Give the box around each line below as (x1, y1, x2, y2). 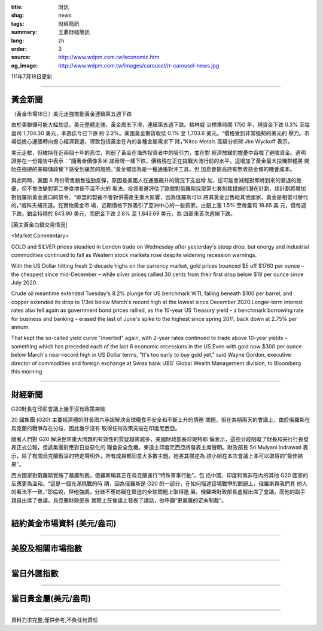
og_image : (11, 62, 38, 69)
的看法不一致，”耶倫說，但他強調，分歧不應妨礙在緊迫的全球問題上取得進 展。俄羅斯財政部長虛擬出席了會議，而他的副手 (11, 488, 306, 495)
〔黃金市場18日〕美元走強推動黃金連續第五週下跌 (11, 111, 132, 118)
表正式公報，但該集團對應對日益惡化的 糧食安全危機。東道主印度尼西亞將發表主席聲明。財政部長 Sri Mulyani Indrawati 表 (11, 444, 309, 451)
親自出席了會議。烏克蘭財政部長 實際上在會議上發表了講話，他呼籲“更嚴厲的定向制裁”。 (11, 497, 227, 504)
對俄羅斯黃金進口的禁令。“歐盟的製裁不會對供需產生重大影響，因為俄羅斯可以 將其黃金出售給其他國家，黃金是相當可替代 (11, 193, 309, 200)
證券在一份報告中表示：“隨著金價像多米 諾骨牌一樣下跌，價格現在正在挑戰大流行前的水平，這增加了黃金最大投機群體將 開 (11, 157, 310, 164)
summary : (11, 29, 38, 36)
